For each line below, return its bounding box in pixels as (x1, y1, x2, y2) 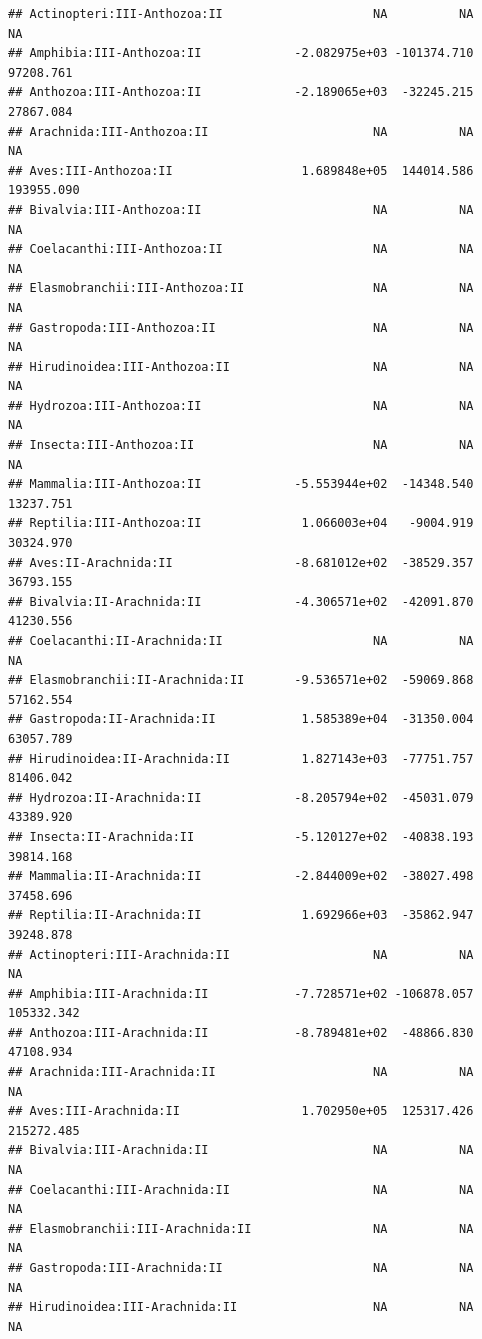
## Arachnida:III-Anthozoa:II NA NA (8, 124, 474, 139)
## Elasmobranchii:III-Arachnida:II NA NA (8, 1221, 474, 1236)
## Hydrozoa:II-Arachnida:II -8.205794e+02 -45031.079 (8, 790, 474, 805)
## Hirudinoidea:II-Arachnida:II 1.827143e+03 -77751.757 (8, 751, 474, 766)
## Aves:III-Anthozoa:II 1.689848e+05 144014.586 (8, 163, 474, 178)
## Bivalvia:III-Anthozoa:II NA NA (8, 202, 474, 217)
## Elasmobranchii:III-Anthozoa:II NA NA (8, 281, 474, 296)
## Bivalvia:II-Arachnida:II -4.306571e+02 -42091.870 (8, 594, 474, 609)
